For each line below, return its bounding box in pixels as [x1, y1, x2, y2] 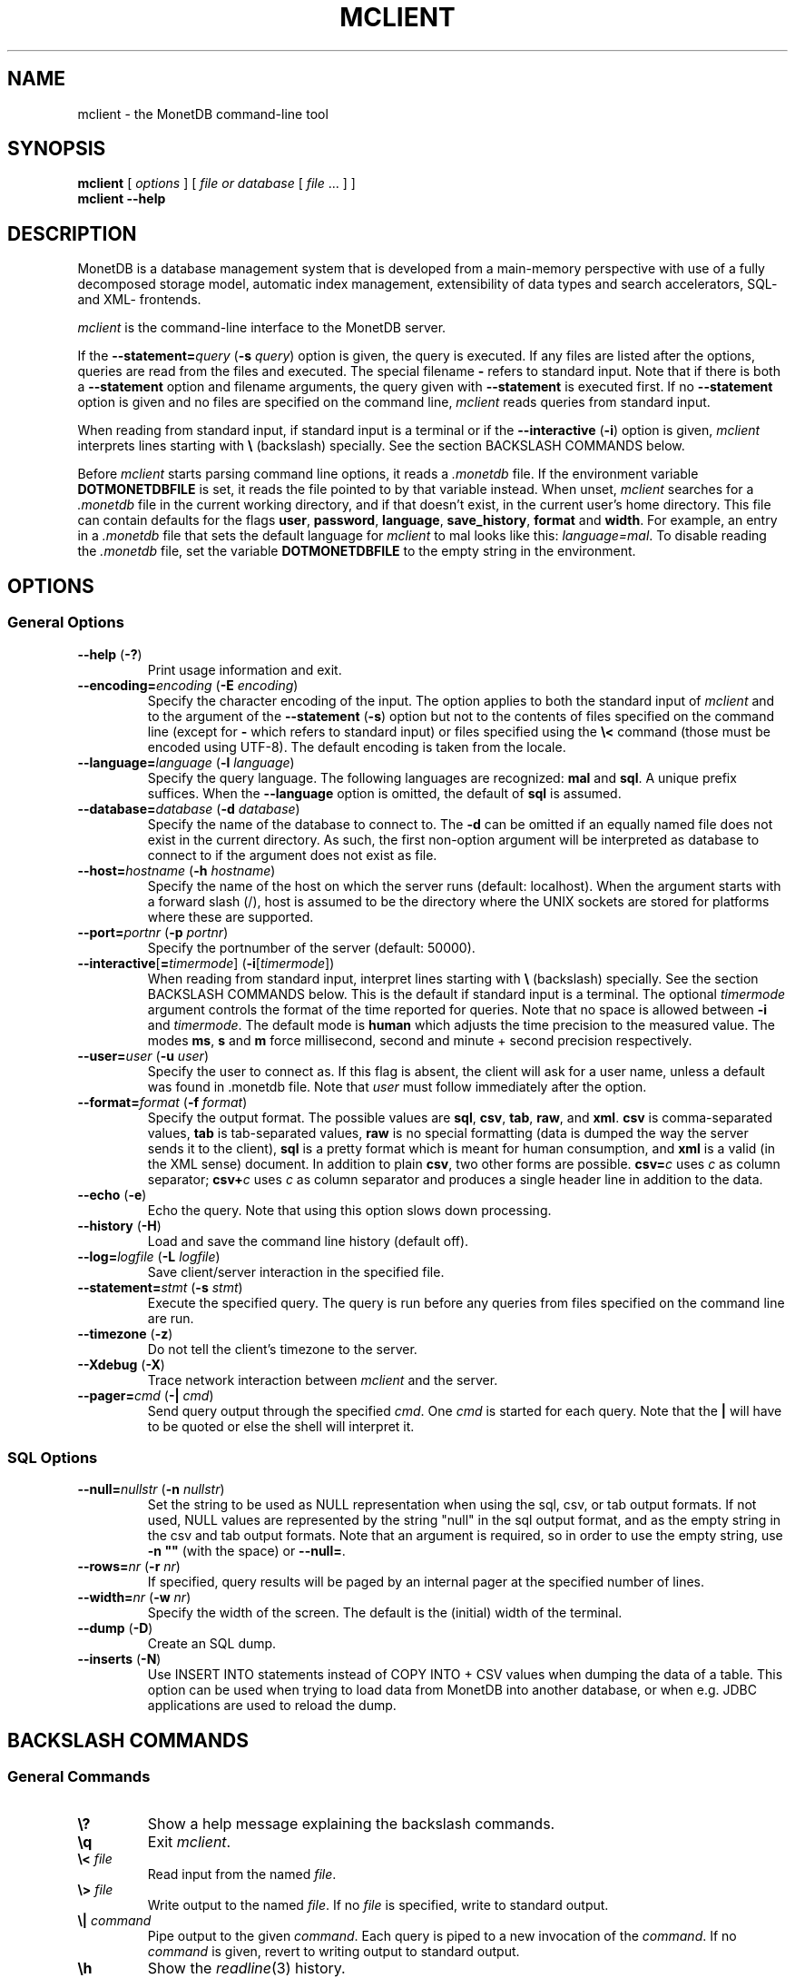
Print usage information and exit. [147, 661, 342, 677]
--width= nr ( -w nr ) [77, 1589, 191, 1606]
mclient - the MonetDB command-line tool [77, 105, 329, 122]
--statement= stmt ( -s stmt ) [77, 1279, 243, 1295]
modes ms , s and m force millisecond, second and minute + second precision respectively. [147, 1032, 692, 1048]
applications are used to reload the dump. [147, 1697, 397, 1714]
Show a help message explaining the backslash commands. [147, 1815, 555, 1834]
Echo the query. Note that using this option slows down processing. [147, 1202, 552, 1218]
